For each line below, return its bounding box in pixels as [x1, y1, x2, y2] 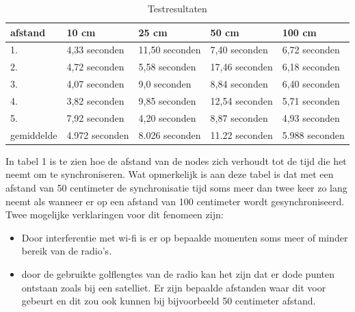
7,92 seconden [66, 110, 124, 125]
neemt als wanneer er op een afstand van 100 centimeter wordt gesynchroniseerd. [5, 194, 345, 208]
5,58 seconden [138, 60, 196, 74]
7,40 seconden [210, 42, 268, 57]
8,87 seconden [210, 110, 268, 125]
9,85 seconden [138, 93, 196, 107]
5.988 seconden [282, 127, 345, 142]
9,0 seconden [138, 77, 192, 91]
